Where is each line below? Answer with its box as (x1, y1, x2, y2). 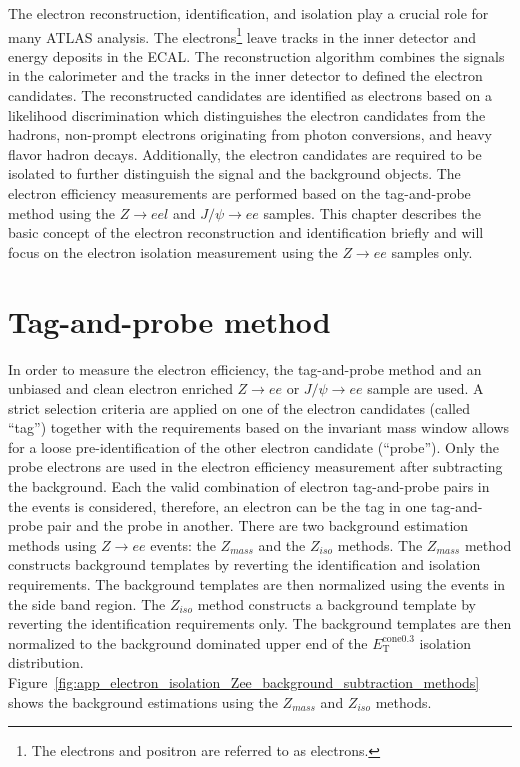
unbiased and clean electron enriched (8, 378, 233, 399)
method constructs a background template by (197, 593, 476, 614)
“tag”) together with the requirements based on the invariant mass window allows (8, 417, 510, 438)
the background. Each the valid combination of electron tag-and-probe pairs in (8, 476, 490, 497)
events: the (150, 534, 216, 555)
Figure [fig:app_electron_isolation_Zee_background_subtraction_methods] (8, 672, 480, 692)
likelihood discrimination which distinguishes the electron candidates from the (8, 104, 486, 125)
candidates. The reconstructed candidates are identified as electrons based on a (8, 85, 492, 106)
